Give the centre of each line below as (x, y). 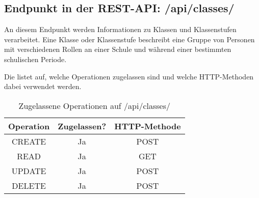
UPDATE (29, 171)
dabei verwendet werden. (43, 86)
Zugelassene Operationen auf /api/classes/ (94, 105)
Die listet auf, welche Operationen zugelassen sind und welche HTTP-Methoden (129, 76)
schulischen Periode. (35, 59)
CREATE (29, 141)
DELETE (29, 185)
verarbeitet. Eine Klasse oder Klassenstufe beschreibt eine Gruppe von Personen (129, 39)
